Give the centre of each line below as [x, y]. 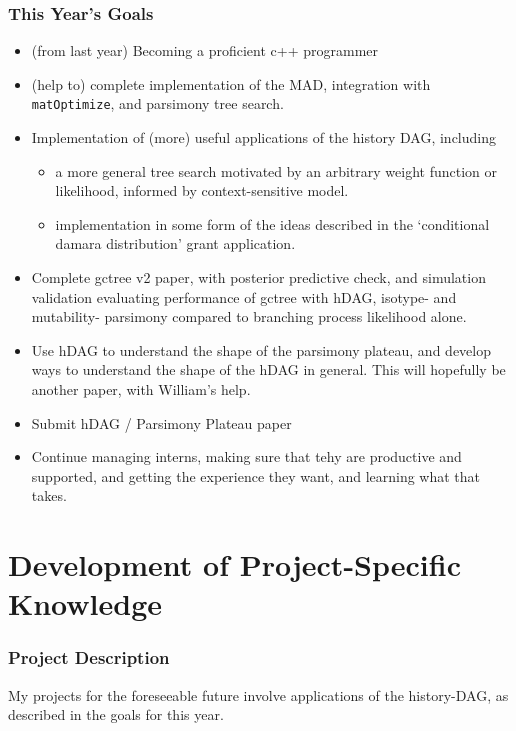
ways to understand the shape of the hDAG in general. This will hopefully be [268, 369]
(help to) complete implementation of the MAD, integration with [231, 83]
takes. [49, 495]
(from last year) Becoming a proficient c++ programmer [205, 50]
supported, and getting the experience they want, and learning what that [256, 475]
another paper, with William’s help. [141, 389]
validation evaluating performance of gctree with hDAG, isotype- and [244, 296]
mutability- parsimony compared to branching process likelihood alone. [249, 316]
